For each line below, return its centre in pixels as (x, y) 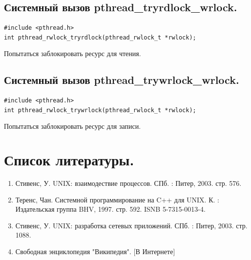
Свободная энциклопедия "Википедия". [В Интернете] (95, 251)
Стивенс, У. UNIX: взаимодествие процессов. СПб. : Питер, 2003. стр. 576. (128, 183)
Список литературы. (69, 160)
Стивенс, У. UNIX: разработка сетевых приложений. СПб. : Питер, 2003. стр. (131, 225)
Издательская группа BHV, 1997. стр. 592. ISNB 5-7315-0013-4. (110, 209)
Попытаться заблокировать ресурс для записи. (73, 126)
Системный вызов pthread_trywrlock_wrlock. (122, 80)
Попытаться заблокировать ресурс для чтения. (73, 53)
